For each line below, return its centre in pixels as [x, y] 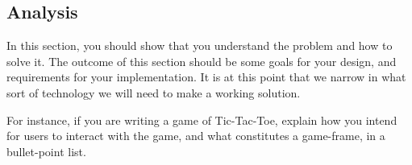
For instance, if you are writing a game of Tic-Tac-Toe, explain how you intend [202, 120]
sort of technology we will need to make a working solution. [154, 92]
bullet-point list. [46, 151]
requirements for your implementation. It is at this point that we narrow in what [206, 77]
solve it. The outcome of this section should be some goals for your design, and [202, 61]
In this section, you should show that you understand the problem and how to [200, 45]
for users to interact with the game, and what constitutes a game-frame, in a [196, 136]
